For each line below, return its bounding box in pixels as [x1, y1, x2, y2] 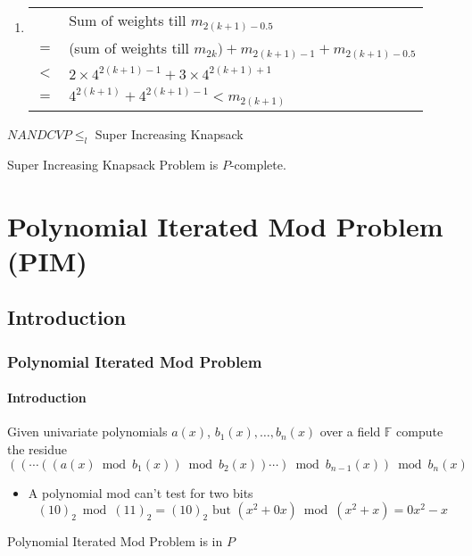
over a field [319, 422, 381, 441]
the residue [7, 439, 68, 458]
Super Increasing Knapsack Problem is [7, 154, 219, 173]
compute [396, 422, 443, 441]
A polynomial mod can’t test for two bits [28, 483, 253, 502]
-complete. [229, 154, 286, 173]
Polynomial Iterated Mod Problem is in [7, 532, 223, 551]
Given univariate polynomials [7, 422, 168, 441]
